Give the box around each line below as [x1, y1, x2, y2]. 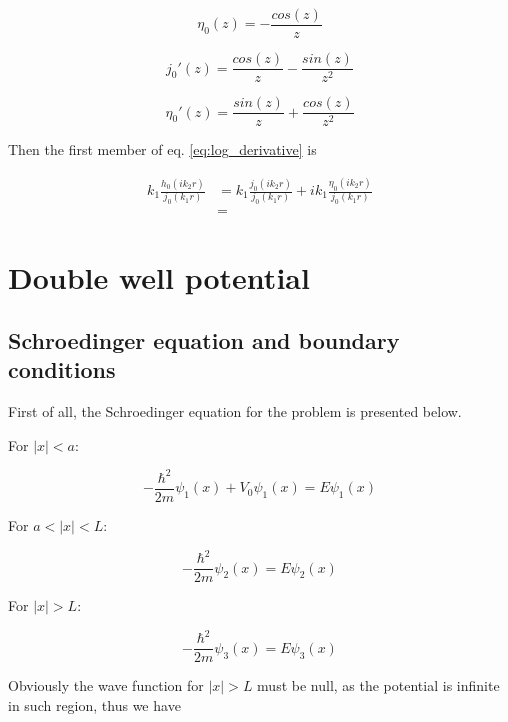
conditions [8, 354, 116, 385]
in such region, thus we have [8, 694, 181, 715]
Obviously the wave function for [8, 675, 204, 696]
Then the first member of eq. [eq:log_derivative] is [8, 139, 317, 160]
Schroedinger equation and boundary [8, 325, 400, 356]
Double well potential [8, 256, 310, 297]
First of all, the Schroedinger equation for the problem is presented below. [8, 401, 462, 422]
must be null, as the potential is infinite [257, 675, 500, 696]
